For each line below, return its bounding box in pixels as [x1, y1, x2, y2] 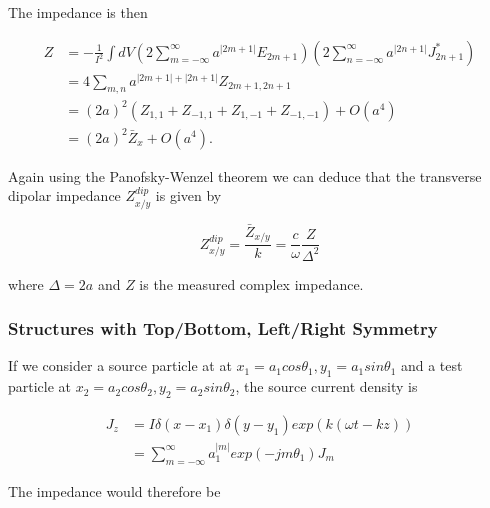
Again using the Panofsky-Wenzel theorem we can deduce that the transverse [8, 165, 482, 186]
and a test [400, 355, 463, 376]
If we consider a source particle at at [8, 355, 232, 376]
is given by [155, 185, 222, 206]
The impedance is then [8, 2, 148, 22]
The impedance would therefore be [8, 480, 221, 501]
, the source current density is [235, 376, 418, 397]
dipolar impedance [8, 185, 121, 206]
